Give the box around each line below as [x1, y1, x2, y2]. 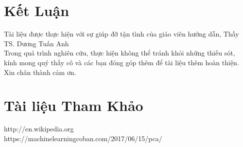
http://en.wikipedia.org [4, 124, 74, 134]
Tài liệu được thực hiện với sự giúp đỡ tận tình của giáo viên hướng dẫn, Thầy [4, 29, 239, 39]
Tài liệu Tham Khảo [4, 95, 143, 115]
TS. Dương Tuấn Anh [4, 38, 69, 48]
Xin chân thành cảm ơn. [4, 67, 76, 77]
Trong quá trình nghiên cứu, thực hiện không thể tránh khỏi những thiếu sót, [4, 48, 235, 58]
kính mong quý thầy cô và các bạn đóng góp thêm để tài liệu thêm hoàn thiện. [4, 57, 239, 67]
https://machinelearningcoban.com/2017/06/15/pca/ [4, 133, 162, 143]
